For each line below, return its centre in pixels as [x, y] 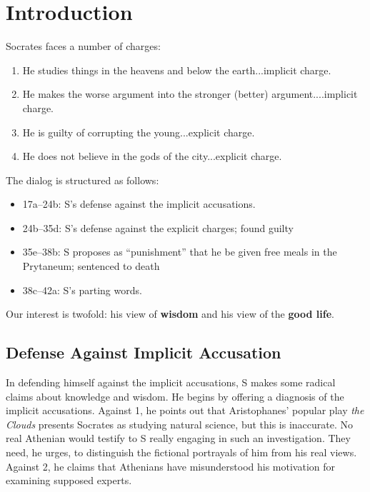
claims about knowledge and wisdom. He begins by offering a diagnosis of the [175, 396]
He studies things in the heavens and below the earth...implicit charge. [177, 70]
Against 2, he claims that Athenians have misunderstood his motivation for [170, 466]
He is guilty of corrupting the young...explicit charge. [139, 132]
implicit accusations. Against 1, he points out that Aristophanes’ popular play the [185, 410]
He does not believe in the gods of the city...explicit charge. [152, 156]
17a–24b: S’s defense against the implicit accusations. [139, 204]
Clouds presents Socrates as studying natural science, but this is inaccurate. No [180, 424]
